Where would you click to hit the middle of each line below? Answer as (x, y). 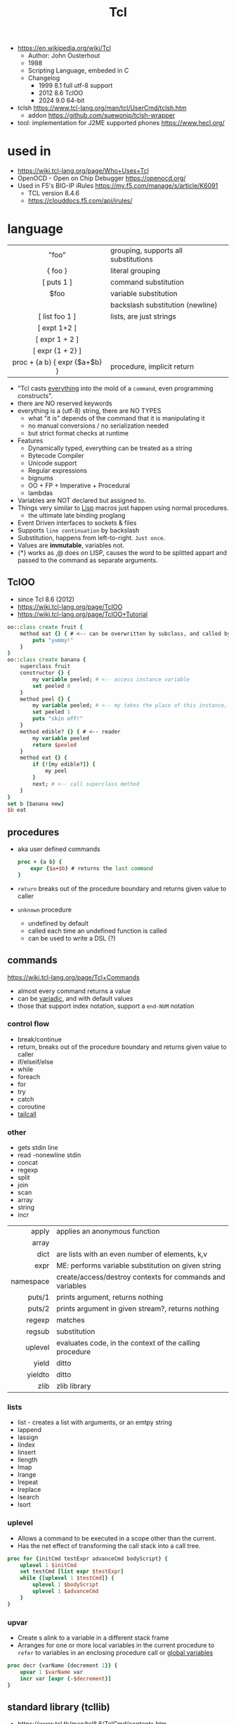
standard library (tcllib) (59, 1707)
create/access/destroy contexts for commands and (141, 1277)
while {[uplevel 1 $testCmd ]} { (67, 1578)
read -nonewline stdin (49, 1155)
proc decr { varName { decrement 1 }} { (63, 1665)
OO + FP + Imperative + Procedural (79, 485)
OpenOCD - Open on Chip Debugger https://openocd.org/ (101, 178)
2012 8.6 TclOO (61, 93)
